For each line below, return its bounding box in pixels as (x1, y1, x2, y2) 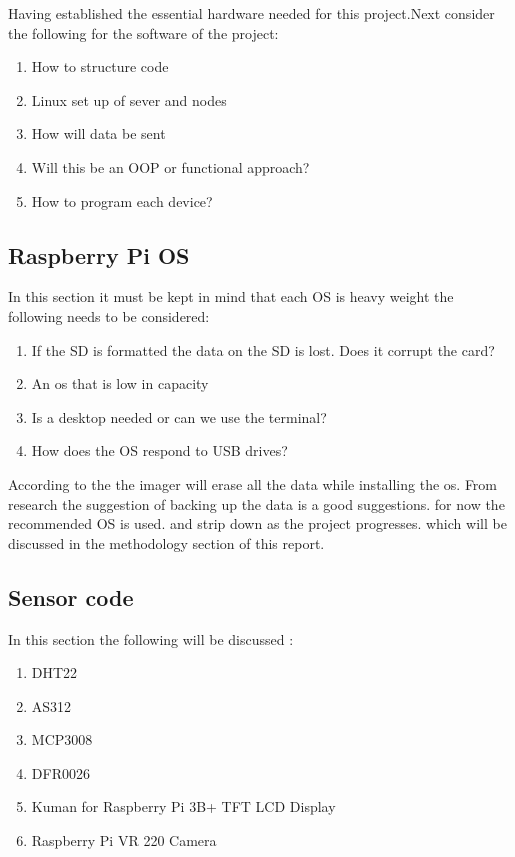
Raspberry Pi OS (8, 239, 190, 270)
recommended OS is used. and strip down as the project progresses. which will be (8, 513, 507, 534)
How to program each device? (31, 190, 213, 211)
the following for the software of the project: (8, 22, 279, 43)
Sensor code (8, 581, 134, 612)
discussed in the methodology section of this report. (8, 532, 325, 553)
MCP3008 (31, 729, 93, 750)
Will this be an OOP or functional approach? (31, 156, 310, 177)
